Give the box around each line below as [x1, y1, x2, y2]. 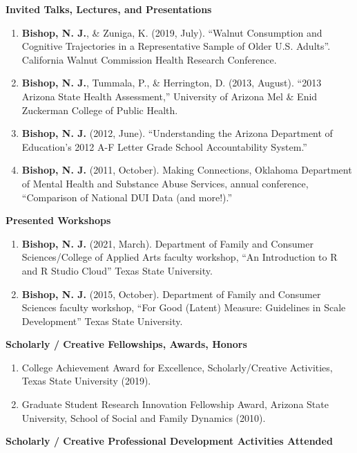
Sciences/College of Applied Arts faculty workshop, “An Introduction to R [21, 250, 338, 264]
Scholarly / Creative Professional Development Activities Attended [6, 434, 333, 448]
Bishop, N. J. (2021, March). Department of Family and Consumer [21, 236, 313, 250]
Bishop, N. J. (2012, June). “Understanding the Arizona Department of [21, 126, 333, 140]
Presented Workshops [6, 213, 111, 228]
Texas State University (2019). [21, 373, 151, 388]
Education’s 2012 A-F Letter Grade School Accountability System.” [21, 139, 307, 154]
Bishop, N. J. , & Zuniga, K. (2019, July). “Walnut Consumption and [21, 25, 322, 39]
